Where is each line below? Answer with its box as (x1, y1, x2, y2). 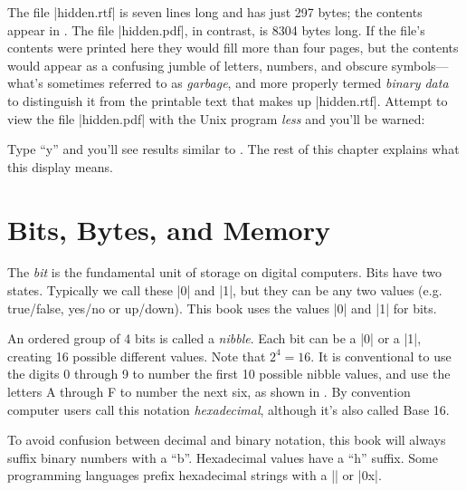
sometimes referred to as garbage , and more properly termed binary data (47, 73, 449, 92)
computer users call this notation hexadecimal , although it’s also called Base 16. (7, 400, 450, 419)
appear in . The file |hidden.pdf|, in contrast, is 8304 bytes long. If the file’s (7, 20, 425, 39)
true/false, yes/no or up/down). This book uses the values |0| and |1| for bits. (7, 298, 437, 317)
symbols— (391, 55, 449, 74)
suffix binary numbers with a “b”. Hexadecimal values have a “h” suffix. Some (7, 448, 438, 467)
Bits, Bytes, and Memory (7, 210, 330, 247)
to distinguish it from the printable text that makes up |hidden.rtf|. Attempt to (7, 91, 448, 110)
